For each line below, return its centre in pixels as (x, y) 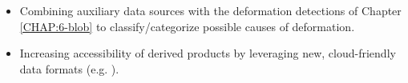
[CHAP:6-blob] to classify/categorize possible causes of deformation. (187, 26)
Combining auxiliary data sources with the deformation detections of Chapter (210, 10)
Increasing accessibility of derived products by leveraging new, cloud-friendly (208, 53)
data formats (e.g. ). (69, 68)
